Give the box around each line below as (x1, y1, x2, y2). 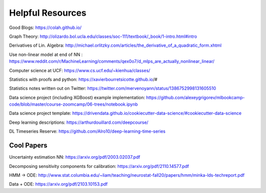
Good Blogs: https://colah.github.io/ (9, 25, 82, 30)
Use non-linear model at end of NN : (9, 52, 83, 57)
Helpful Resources (9, 7, 87, 18)
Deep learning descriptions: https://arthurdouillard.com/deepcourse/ (9, 119, 149, 125)
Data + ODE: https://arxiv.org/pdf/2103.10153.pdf (9, 181, 108, 187)
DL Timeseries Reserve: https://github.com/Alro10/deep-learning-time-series (9, 128, 166, 135)
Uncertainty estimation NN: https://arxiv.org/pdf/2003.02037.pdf (9, 154, 140, 160)
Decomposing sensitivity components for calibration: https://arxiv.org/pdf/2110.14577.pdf (9, 163, 189, 169)
